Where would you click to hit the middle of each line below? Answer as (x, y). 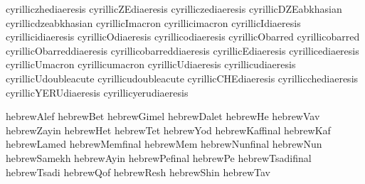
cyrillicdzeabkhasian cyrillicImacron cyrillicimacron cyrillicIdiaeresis (153, 22)
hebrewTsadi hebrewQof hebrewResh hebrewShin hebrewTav (138, 172)
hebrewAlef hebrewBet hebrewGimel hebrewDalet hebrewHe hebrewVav (163, 116)
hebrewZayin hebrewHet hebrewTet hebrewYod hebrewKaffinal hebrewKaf (168, 130)
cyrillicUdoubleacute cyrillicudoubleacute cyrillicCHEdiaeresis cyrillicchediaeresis (182, 78)
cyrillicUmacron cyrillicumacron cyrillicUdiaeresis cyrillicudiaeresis (151, 64)
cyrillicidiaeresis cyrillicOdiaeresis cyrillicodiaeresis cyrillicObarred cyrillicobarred (183, 37)
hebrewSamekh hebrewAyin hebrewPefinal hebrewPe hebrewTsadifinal (159, 157)
